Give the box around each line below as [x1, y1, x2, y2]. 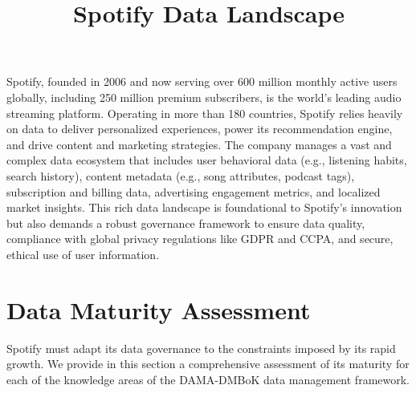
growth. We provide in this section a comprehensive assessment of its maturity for [6, 355, 410, 372]
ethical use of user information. [6, 245, 160, 262]
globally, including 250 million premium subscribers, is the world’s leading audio [6, 88, 402, 105]
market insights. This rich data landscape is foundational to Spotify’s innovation [6, 199, 402, 216]
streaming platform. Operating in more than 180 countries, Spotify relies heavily [6, 104, 403, 121]
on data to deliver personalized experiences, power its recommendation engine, [6, 120, 393, 137]
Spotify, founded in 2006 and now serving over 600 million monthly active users [6, 73, 398, 90]
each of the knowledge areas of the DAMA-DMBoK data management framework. [6, 371, 410, 387]
